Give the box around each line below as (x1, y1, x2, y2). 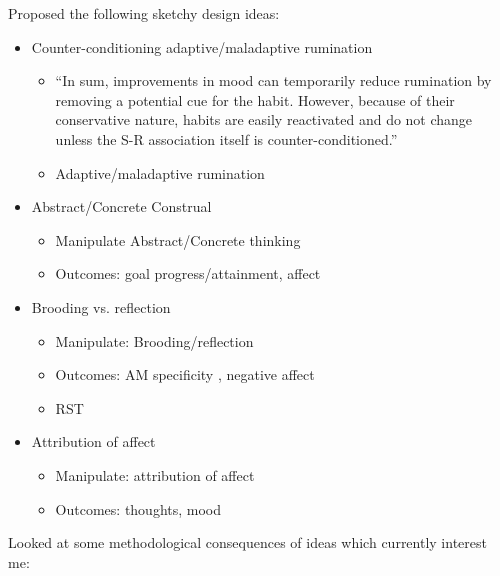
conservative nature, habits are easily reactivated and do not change (55, 109, 473, 130)
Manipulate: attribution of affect (55, 464, 255, 485)
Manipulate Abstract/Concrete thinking (55, 229, 301, 250)
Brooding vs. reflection (31, 296, 171, 317)
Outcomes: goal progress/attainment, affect (55, 263, 321, 284)
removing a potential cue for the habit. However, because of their (55, 89, 455, 110)
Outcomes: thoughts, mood (55, 498, 222, 519)
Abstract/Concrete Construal (31, 196, 212, 217)
